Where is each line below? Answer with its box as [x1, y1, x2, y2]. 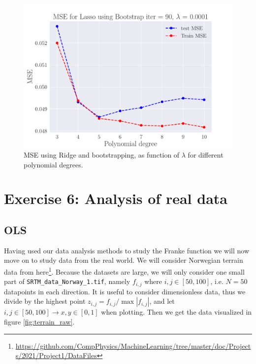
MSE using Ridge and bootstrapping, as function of [24, 150, 180, 160]
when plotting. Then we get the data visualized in [101, 307, 252, 317]
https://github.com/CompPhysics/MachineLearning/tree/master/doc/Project [15, 340, 251, 351]
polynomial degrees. [24, 159, 83, 169]
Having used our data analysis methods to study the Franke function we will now [4, 245, 250, 255]
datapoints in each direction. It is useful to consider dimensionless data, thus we [4, 286, 246, 296]
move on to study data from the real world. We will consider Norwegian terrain [4, 255, 243, 265]
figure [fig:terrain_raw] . [4, 316, 75, 326]
